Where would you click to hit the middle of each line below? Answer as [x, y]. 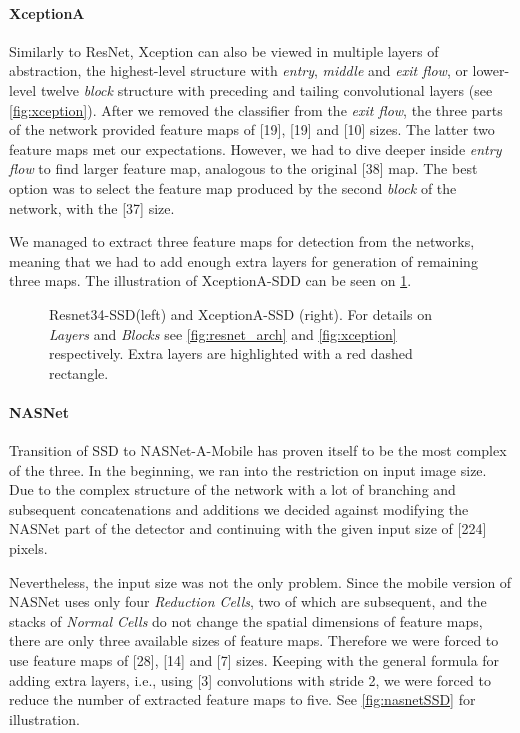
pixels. [28, 548]
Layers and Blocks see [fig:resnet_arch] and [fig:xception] [223, 333]
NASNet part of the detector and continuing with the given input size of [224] [248, 528]
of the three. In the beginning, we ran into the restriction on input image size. [248, 469]
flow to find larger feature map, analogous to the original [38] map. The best [243, 168]
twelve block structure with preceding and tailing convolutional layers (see [266, 89]
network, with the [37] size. [92, 207]
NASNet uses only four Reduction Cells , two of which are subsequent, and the [248, 601]
